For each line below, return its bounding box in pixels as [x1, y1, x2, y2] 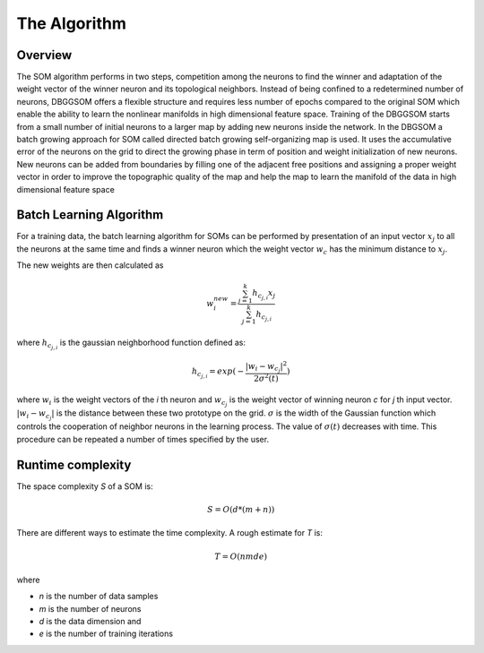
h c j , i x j [252, 288, 276, 302]
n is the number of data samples [39, 591, 159, 602]
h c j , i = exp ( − [191, 366, 245, 380]
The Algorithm [16, 13, 127, 33]
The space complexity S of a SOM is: [16, 480, 153, 492]
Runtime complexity [16, 457, 132, 472]
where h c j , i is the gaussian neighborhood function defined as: [16, 337, 246, 351]
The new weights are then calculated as [16, 260, 164, 271]
